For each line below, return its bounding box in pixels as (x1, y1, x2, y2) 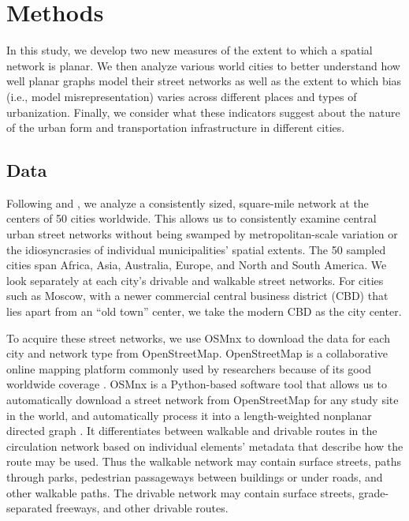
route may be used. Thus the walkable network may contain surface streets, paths (6, 453, 402, 470)
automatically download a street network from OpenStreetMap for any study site (6, 392, 399, 408)
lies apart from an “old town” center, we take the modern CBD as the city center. (6, 303, 402, 320)
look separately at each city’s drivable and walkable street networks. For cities (6, 272, 384, 288)
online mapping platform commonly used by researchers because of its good (6, 360, 371, 377)
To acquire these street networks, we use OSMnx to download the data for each (6, 329, 390, 346)
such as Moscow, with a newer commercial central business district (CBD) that (6, 287, 389, 304)
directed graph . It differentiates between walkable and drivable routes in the (6, 422, 377, 439)
